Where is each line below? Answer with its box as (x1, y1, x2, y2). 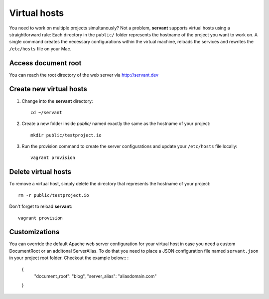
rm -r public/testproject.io (18, 192, 89, 198)
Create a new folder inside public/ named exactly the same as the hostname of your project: (21, 121, 211, 127)
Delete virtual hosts (9, 167, 72, 176)
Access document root (9, 59, 82, 67)
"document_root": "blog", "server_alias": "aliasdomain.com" (34, 273, 157, 279)
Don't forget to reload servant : (9, 203, 72, 209)
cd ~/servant (30, 110, 62, 115)
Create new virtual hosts (9, 85, 87, 93)
